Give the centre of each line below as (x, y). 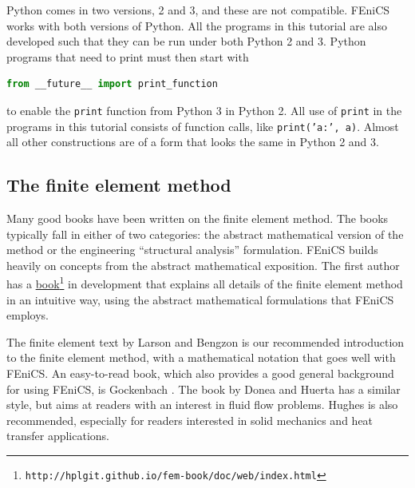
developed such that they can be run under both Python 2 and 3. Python (186, 41)
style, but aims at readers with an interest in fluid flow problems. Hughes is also (202, 405)
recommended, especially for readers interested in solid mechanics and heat (190, 420)
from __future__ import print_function (112, 84)
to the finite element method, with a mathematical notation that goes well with (201, 357)
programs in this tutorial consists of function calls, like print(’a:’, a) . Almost (203, 126)
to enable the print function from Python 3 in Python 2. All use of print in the (204, 110)
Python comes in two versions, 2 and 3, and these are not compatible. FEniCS (198, 10)
